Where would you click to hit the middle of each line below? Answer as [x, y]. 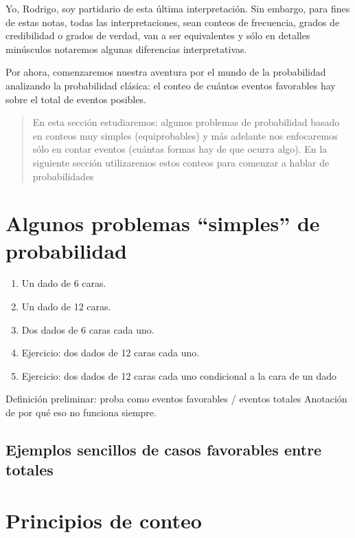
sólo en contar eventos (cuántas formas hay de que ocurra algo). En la [180, 149]
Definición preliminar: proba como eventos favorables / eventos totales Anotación [176, 399]
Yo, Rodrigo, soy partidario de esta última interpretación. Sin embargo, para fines [178, 8]
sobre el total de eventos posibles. [76, 99]
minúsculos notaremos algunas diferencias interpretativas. [126, 49]
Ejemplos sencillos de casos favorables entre [164, 449]
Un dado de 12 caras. [66, 306]
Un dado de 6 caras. [64, 283]
